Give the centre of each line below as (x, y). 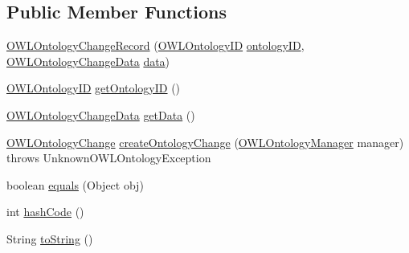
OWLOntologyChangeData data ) (88, 61)
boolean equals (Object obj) (75, 184)
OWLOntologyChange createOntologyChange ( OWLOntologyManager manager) (205, 142)
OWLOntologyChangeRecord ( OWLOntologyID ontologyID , (155, 45)
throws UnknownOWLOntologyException (109, 158)
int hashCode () (45, 212)
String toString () (50, 238)
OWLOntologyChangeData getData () (101, 114)
